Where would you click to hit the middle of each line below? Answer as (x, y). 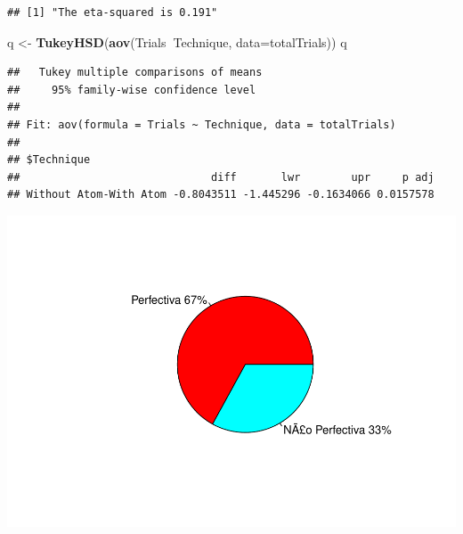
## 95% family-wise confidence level (132, 90)
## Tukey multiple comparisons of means (135, 73)
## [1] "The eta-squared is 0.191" (113, 12)
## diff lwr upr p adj (221, 177)
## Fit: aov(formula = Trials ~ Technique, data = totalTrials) (202, 124)
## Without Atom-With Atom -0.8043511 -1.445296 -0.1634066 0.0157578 (221, 195)
